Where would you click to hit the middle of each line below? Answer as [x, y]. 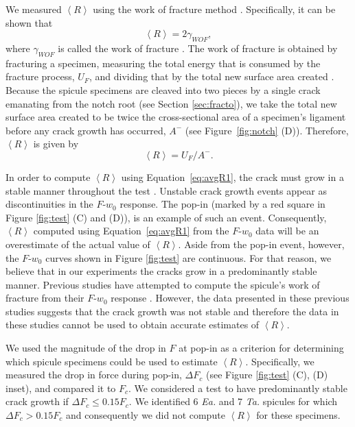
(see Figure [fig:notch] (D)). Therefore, [267, 130]
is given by [56, 144]
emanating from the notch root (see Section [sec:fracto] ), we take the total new [171, 103]
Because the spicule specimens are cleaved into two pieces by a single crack [163, 89]
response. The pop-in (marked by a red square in [222, 204]
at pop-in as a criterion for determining [261, 348]
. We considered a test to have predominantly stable [238, 388]
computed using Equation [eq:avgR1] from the [131, 231]
